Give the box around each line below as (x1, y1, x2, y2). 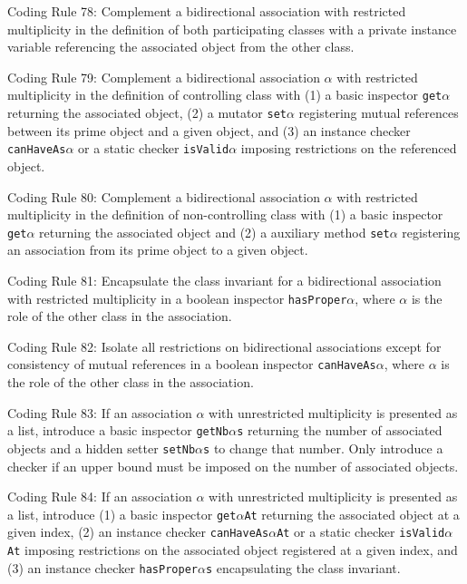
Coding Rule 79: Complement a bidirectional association (7, 67, 320, 86)
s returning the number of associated (237, 421, 443, 440)
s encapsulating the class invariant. (205, 558, 401, 577)
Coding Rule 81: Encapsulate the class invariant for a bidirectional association (7, 270, 442, 289)
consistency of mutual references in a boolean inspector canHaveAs (7, 355, 376, 374)
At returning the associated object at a (244, 504, 460, 523)
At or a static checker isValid (277, 522, 445, 541)
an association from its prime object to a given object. (7, 240, 308, 259)
